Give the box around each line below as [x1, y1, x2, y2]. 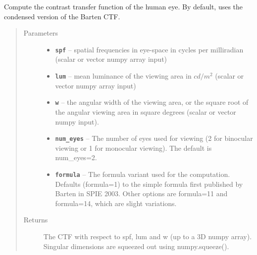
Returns [23, 214, 48, 225]
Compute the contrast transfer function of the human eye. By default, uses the [4, 1, 243, 11]
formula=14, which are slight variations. [55, 198, 177, 208]
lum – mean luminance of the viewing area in [55, 71, 192, 81]
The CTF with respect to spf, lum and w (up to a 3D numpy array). [43, 231, 252, 241]
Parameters [23, 28, 58, 38]
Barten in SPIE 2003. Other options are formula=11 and [55, 188, 228, 199]
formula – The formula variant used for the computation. [55, 169, 230, 179]
